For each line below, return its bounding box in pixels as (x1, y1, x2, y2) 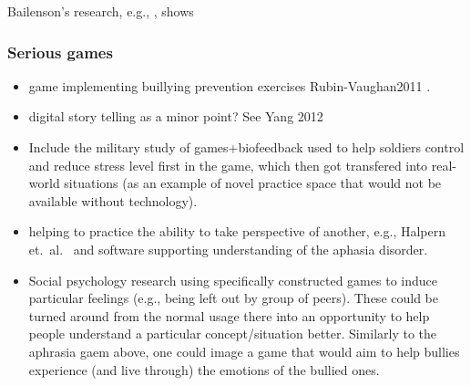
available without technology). (28, 191, 198, 210)
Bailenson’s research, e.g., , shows (7, 2, 194, 20)
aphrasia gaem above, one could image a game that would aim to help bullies (28, 341, 460, 360)
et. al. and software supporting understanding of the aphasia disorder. (28, 239, 428, 258)
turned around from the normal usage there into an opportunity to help (28, 306, 430, 325)
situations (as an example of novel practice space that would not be (64, 173, 442, 193)
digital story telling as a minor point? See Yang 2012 (28, 107, 323, 126)
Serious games (7, 40, 113, 63)
